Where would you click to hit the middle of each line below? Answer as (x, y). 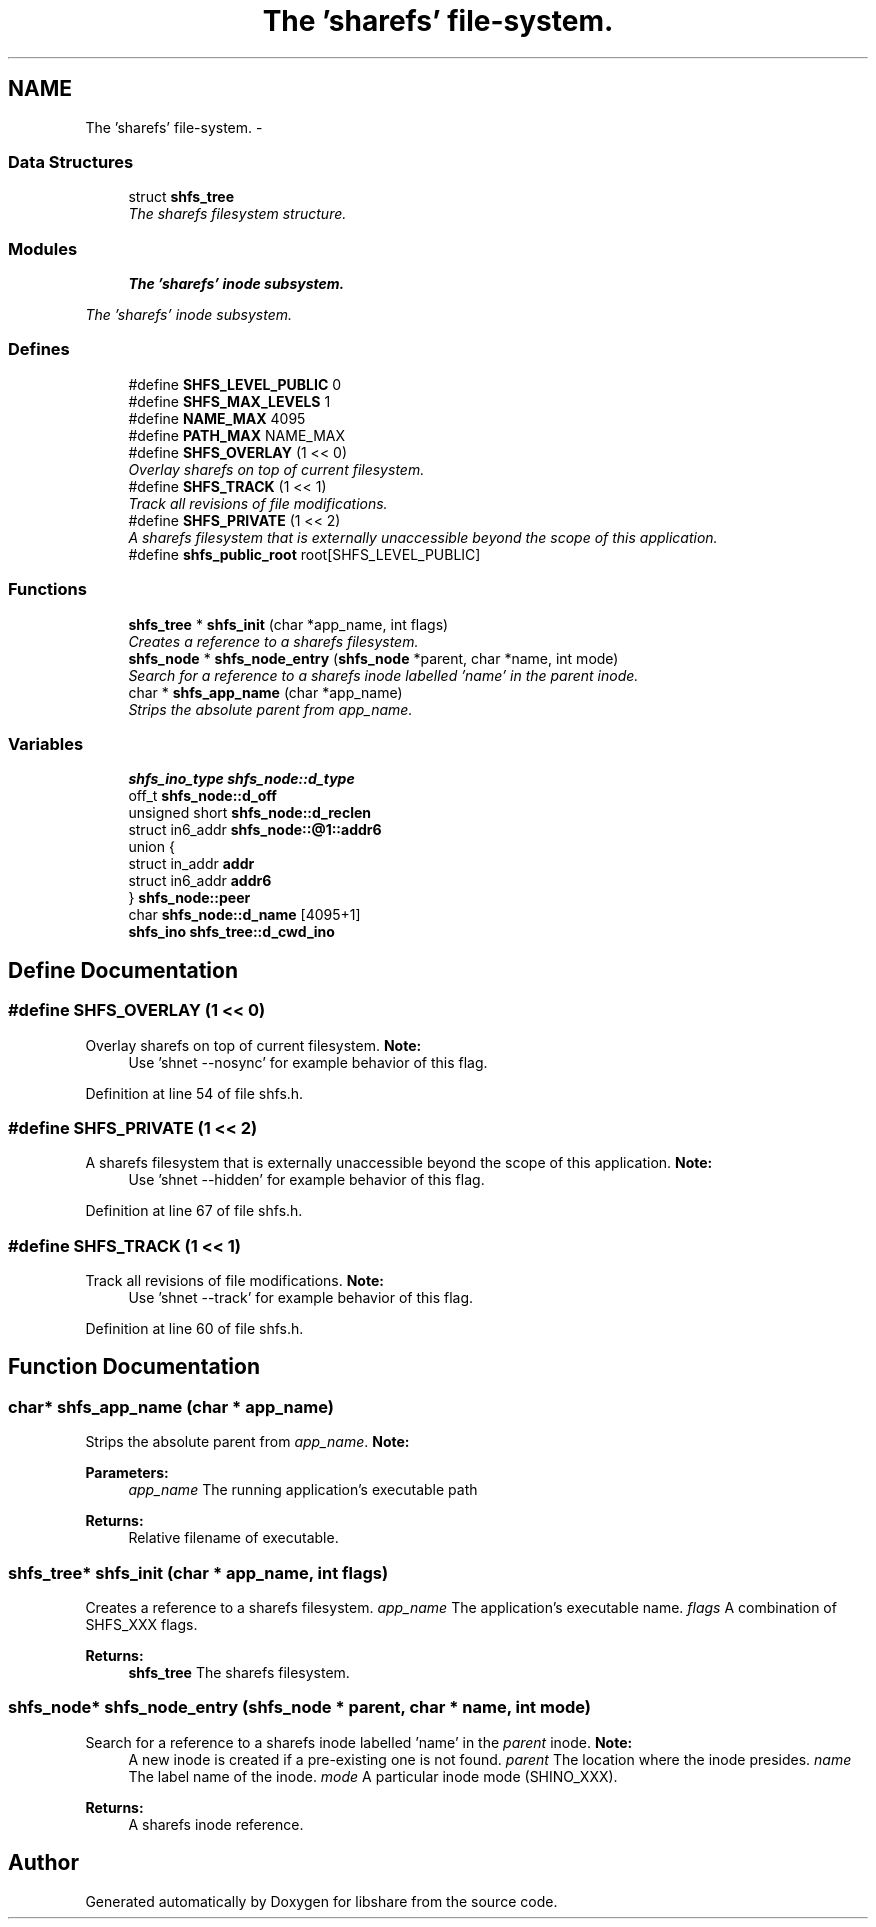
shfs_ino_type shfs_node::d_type (241, 779)
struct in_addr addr (191, 864)
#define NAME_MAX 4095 (217, 418)
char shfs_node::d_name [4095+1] (244, 915)
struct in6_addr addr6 (200, 881)
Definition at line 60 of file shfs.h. (194, 1329)
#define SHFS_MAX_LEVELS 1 (229, 401)
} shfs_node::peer (189, 898)
